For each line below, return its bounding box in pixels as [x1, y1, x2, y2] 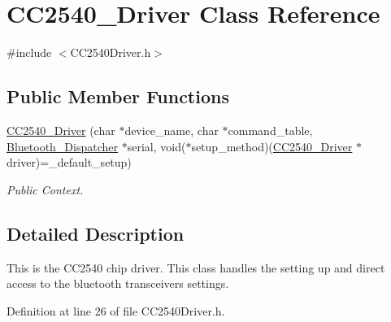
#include [7, 44, 52, 61]
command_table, [228, 121, 313, 138]
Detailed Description [7, 220, 185, 246]
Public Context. [7, 181, 84, 198]
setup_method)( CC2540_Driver [191, 137, 353, 154]
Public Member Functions [7, 84, 229, 109]
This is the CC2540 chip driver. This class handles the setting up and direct [7, 259, 385, 276]
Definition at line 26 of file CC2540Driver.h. [7, 302, 225, 319]
